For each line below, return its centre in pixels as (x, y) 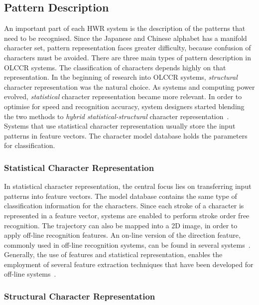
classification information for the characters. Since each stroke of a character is (124, 206)
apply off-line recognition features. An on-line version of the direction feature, (122, 235)
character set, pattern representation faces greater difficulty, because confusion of (128, 48)
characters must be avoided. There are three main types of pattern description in (128, 57)
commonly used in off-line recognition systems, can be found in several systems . (127, 244)
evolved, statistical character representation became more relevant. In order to (123, 96)
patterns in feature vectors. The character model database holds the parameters (126, 135)
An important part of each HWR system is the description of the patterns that (125, 28)
